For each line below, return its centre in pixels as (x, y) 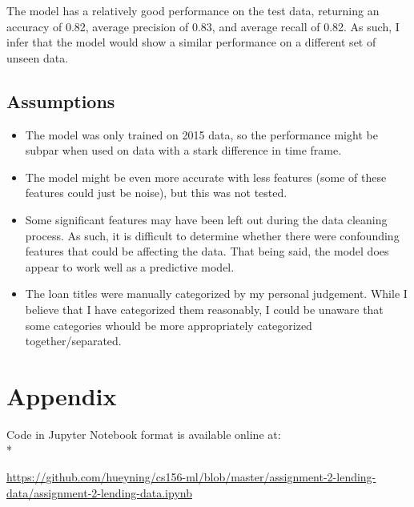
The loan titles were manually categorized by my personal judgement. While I (216, 294)
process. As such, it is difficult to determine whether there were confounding (212, 235)
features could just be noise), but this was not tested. (156, 193)
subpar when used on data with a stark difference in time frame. (183, 150)
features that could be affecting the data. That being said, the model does (207, 251)
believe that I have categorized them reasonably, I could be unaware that (204, 309)
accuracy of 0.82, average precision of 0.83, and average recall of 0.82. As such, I (203, 26)
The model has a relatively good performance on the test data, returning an (193, 10)
